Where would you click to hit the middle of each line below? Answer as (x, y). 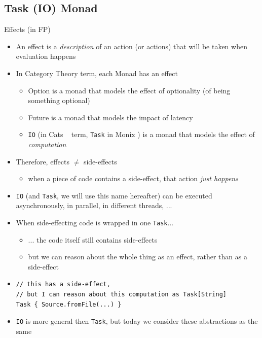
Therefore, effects (43, 161)
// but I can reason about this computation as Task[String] (121, 295)
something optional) (59, 100)
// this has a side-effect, (63, 284)
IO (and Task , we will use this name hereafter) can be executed (114, 195)
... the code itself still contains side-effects (93, 239)
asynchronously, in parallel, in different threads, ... (94, 205)
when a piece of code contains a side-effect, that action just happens (133, 178)
